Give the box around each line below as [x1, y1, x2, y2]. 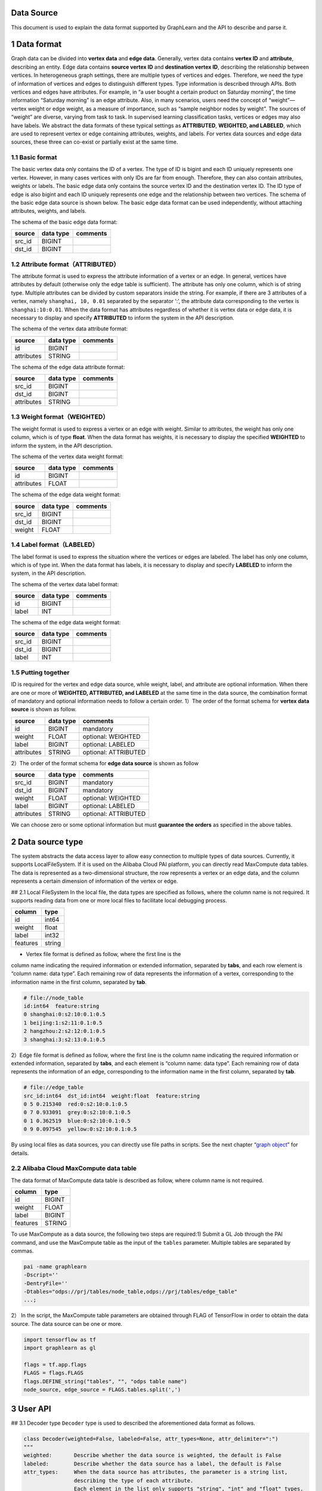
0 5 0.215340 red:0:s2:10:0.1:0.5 [23, 1101, 128, 1108]
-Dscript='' [23, 1272, 59, 1279]
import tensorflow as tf [23, 1336, 97, 1343]
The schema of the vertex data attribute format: [11, 325, 128, 332]
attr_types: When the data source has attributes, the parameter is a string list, [23, 1469, 288, 1475]
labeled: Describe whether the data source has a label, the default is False [23, 1460, 281, 1467]
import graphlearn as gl [23, 1345, 97, 1351]
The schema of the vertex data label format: [11, 580, 119, 587]
